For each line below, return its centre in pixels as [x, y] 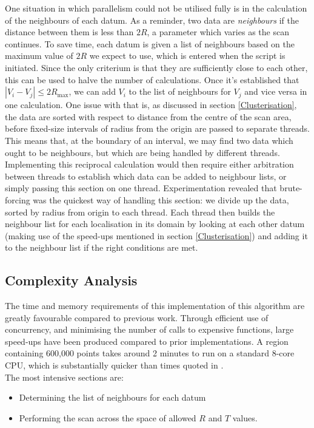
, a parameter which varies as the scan [218, 32]
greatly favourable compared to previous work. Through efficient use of [137, 317]
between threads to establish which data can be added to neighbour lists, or [146, 176]
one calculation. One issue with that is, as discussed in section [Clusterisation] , [151, 105]
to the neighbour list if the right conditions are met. [102, 247]
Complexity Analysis [71, 280]
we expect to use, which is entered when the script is [187, 56]
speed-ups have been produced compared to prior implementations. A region [147, 341]
